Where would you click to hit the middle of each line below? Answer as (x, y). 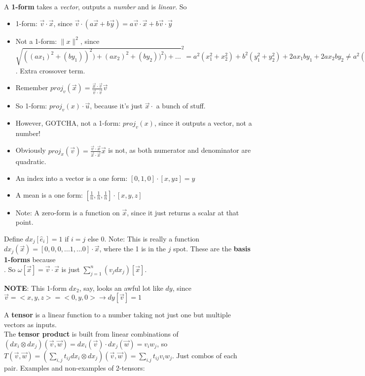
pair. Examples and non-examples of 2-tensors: (74, 367)
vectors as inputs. (30, 324)
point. (24, 222)
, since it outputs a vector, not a (203, 123)
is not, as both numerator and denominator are (180, 150)
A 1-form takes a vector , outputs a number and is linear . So (95, 6)
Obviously (31, 150)
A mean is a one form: (49, 194)
